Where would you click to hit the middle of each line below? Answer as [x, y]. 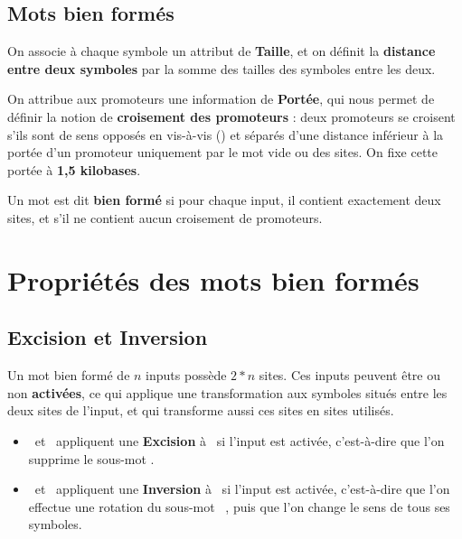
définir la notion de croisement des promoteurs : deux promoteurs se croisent [231, 116]
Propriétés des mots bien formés [213, 279]
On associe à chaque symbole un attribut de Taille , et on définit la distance [222, 51]
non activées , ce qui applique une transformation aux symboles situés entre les [227, 392]
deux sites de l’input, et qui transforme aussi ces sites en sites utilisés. [201, 410]
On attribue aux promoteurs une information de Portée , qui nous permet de [221, 99]
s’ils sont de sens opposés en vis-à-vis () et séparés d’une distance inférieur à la [226, 134]
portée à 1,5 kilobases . [74, 169]
